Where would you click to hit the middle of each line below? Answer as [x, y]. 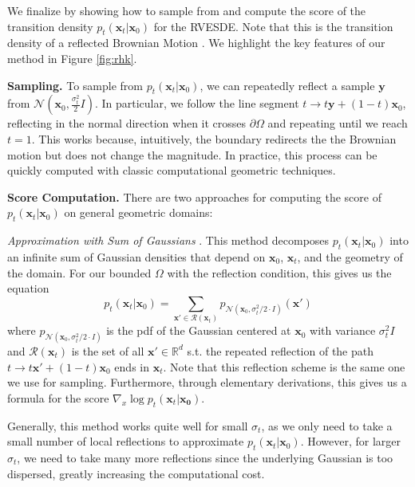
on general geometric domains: [138, 212]
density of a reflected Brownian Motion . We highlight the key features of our [196, 43]
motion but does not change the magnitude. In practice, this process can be [192, 154]
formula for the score [58, 397]
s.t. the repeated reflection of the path [281, 350]
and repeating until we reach [338, 123]
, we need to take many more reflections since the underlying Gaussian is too [205, 457]
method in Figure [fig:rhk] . [72, 58]
